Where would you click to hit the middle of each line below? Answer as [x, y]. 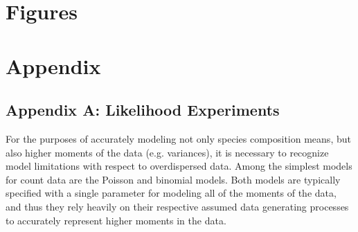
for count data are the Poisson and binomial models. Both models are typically [173, 179]
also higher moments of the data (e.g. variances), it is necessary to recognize [167, 152]
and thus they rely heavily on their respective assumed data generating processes [177, 206]
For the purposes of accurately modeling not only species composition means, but [178, 138]
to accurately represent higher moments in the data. [116, 220]
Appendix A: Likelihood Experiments [143, 110]
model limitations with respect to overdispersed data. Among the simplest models [179, 166]
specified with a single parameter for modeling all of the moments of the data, [171, 193]
